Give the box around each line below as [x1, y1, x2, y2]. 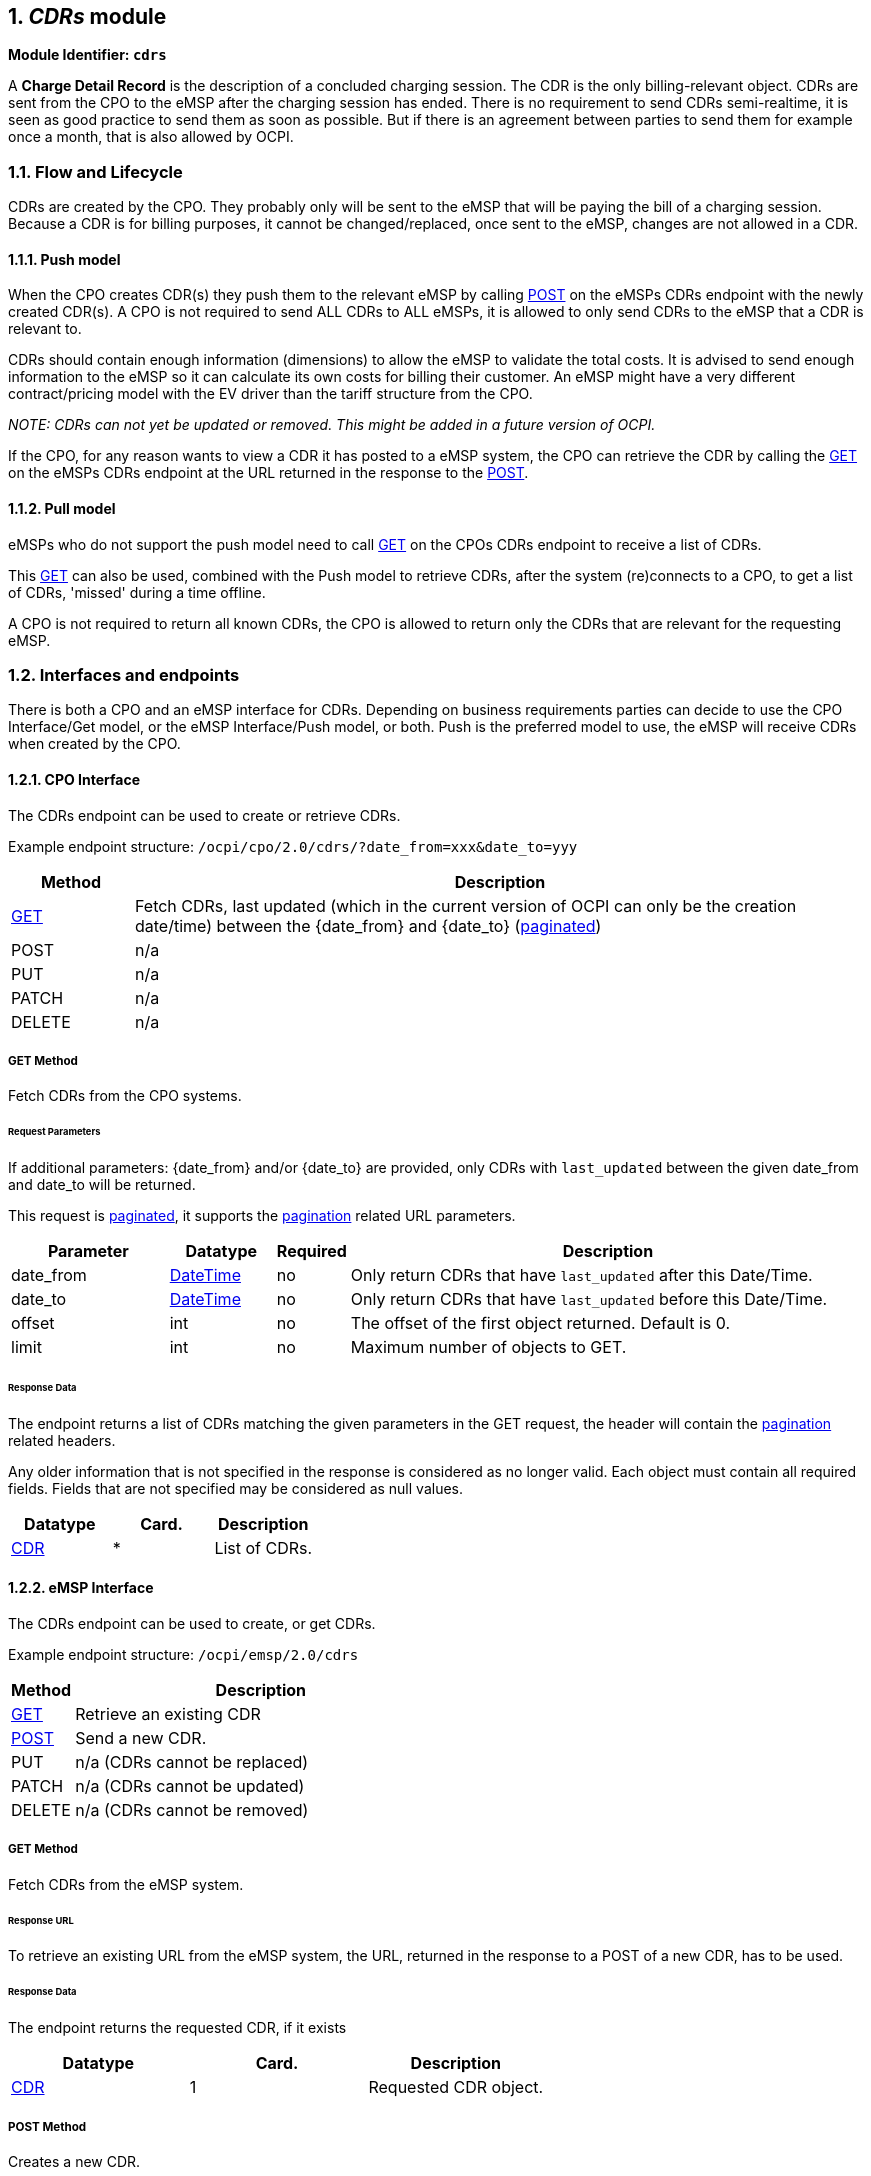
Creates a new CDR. [8, 2152, 141, 2170]
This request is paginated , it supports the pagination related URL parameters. [8, 1207, 516, 1225]
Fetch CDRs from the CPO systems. [8, 1087, 242, 1105]
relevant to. [8, 320, 82, 338]
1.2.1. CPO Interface [8, 770, 141, 788]
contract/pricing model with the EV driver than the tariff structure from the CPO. [8, 385, 533, 403]
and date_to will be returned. [8, 1176, 196, 1194]
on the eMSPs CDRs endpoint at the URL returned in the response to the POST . [8, 464, 529, 482]
